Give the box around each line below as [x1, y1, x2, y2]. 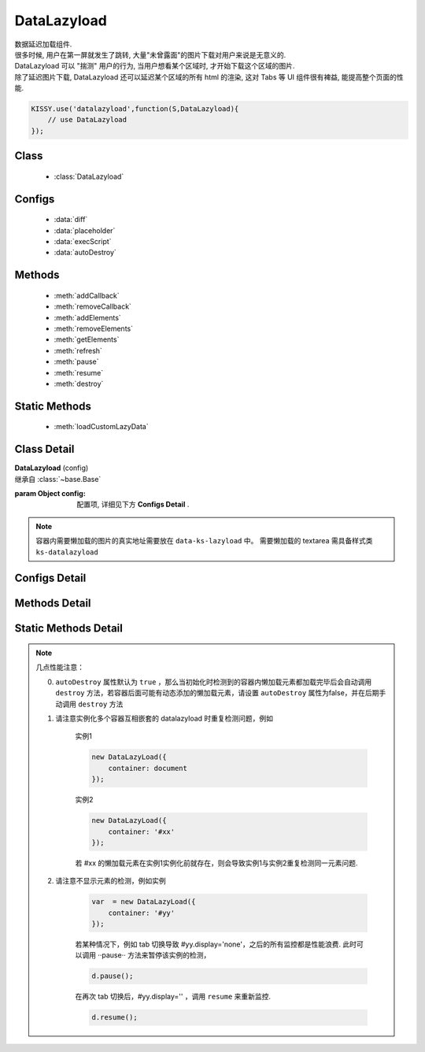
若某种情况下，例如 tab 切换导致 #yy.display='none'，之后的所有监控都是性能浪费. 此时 [75, 939, 357, 949]
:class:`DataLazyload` [54, 172, 124, 181]
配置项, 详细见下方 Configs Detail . [76, 500, 190, 509]
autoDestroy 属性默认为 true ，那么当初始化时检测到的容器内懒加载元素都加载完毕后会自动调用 [55, 677, 372, 687]
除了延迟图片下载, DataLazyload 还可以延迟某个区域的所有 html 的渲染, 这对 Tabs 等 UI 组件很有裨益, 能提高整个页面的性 [14, 72, 405, 82]
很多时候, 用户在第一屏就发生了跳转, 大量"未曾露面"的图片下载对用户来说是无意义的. [14, 50, 286, 59]
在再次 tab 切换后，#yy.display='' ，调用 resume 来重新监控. [75, 992, 272, 1002]
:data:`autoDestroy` [54, 248, 117, 257]
